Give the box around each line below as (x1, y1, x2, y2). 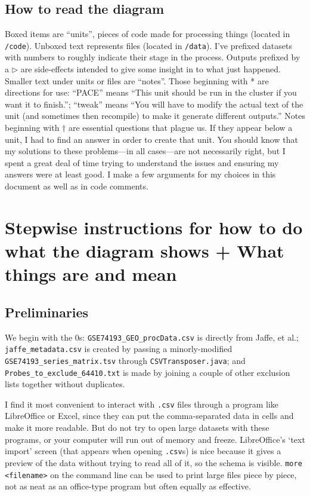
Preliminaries (5, 302, 89, 321)
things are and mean (5, 262, 177, 286)
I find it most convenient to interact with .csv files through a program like (5, 397, 279, 410)
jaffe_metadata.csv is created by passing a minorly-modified (5, 342, 232, 355)
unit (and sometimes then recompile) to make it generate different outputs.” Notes (5, 109, 305, 122)
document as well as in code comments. (5, 179, 148, 192)
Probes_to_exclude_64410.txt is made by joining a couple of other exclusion (5, 366, 290, 378)
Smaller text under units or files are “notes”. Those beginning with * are (5, 74, 269, 87)
